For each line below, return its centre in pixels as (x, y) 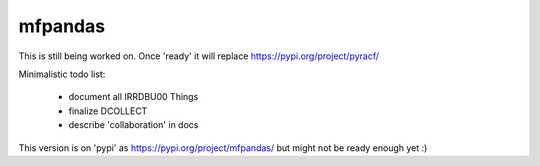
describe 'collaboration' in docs (133, 125)
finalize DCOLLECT (108, 111)
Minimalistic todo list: (62, 74)
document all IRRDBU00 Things (133, 97)
